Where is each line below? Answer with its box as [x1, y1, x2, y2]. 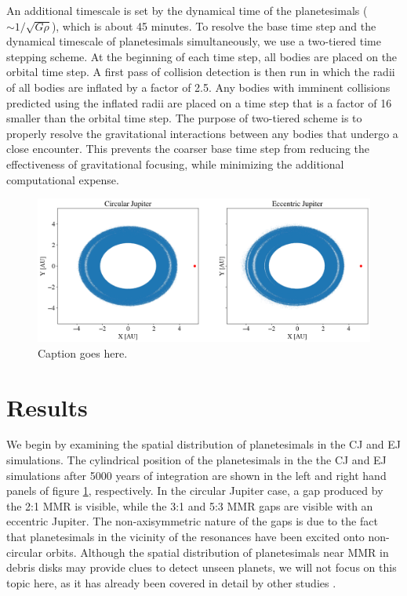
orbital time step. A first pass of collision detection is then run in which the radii [6, 64, 395, 80]
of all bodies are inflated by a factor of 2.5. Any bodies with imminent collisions [6, 78, 391, 95]
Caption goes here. [38, 344, 128, 361]
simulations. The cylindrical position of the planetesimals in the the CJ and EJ [6, 452, 387, 468]
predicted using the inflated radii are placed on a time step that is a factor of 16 [6, 94, 392, 111]
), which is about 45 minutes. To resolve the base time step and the [51, 17, 376, 34]
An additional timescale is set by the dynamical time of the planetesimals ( [6, 2, 368, 18]
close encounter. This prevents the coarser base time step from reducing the [6, 140, 370, 157]
